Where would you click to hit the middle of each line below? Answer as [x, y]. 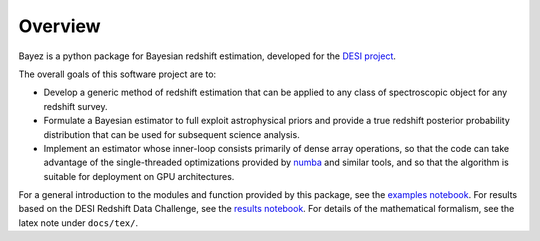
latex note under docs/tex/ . [78, 222]
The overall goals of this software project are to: [117, 74]
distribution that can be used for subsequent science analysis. [171, 134]
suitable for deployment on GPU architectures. [139, 176]
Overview [59, 26]
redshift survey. [75, 106]
